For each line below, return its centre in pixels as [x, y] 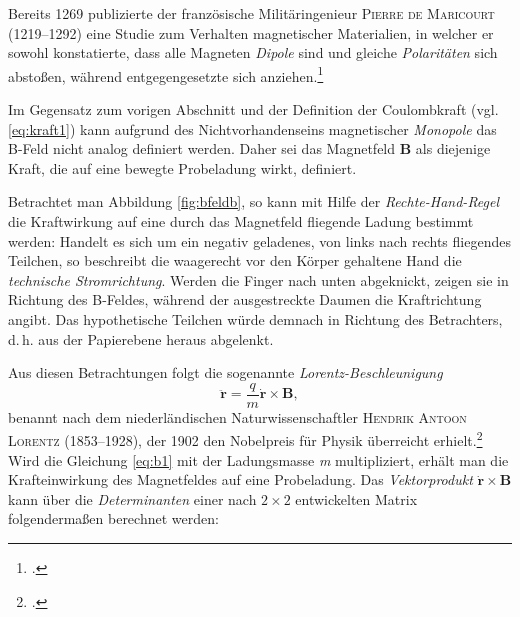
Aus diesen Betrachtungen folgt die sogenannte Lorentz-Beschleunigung [225, 372]
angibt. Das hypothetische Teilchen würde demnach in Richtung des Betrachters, [255, 318]
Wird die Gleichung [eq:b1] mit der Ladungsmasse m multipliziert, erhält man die [258, 459]
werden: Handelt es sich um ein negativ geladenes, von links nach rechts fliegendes [259, 240]
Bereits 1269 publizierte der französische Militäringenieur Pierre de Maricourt [251, 13]
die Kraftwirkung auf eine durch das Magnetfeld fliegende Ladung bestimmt [241, 221]
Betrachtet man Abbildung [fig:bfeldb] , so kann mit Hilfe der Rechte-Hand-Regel [254, 201]
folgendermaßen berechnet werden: [113, 518]
